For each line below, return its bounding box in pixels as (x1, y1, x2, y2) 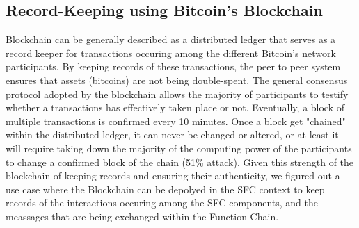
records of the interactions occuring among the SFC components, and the (6, 195, 318, 210)
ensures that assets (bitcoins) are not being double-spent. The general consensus (6, 72, 348, 87)
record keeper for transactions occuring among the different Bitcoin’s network (6, 45, 336, 60)
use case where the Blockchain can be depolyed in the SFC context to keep (6, 181, 325, 196)
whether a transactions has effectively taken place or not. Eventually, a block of (6, 100, 345, 115)
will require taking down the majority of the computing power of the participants (6, 140, 352, 155)
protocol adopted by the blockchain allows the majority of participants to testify (6, 86, 349, 101)
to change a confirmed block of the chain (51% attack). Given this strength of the (6, 154, 354, 169)
